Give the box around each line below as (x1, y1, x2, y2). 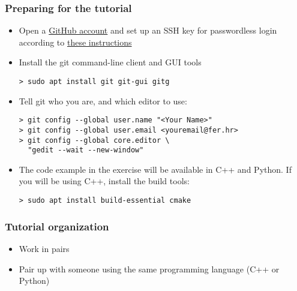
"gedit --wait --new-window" (28, 146, 144, 155)
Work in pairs (19, 242, 70, 254)
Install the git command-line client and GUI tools (19, 56, 202, 68)
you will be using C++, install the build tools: (19, 175, 190, 187)
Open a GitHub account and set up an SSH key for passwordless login (19, 24, 277, 37)
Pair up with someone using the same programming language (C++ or (19, 262, 280, 275)
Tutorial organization (5, 218, 109, 233)
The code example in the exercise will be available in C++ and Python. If (19, 163, 292, 175)
